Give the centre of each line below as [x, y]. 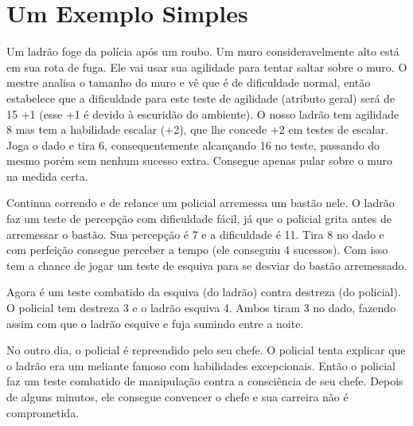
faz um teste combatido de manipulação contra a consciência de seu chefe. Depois [205, 381]
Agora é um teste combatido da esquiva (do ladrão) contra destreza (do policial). [204, 292]
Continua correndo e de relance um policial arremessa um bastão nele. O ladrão [201, 203]
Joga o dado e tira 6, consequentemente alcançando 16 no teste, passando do [193, 145]
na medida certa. [47, 176]
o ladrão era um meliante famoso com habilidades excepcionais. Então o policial [201, 365]
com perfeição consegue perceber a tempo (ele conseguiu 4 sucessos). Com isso [197, 250]
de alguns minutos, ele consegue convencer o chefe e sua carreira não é [177, 397]
